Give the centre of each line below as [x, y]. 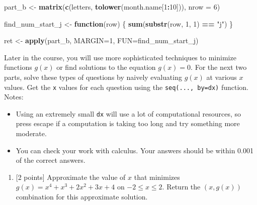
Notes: [14, 97]
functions [18, 67]
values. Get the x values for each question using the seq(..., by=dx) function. [126, 87]
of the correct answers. [51, 160]
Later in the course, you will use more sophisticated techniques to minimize [120, 57]
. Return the [181, 187]
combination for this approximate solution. [82, 197]
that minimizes [157, 177]
